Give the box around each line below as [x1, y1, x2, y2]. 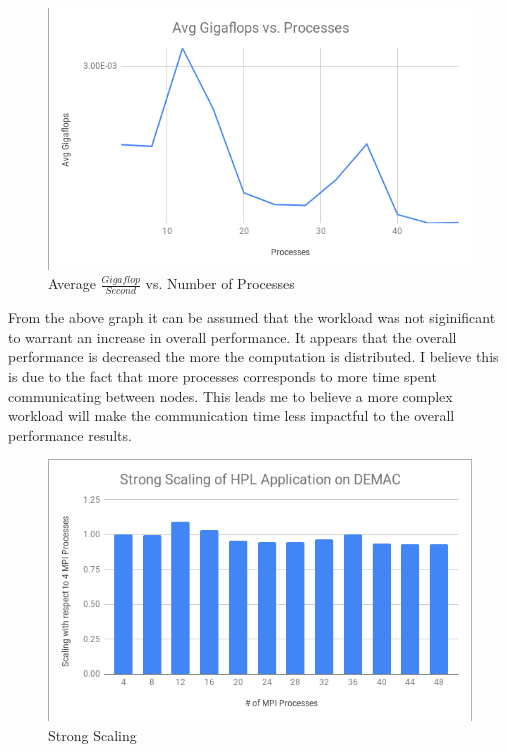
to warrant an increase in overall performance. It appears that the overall [8, 326, 457, 347]
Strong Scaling [48, 724, 137, 745]
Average [48, 273, 96, 294]
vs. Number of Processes [145, 273, 295, 294]
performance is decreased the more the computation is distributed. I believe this [8, 346, 499, 367]
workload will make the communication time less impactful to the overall [8, 405, 455, 426]
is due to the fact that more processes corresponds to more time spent [8, 365, 437, 386]
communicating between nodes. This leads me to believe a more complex [8, 385, 453, 406]
